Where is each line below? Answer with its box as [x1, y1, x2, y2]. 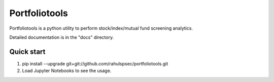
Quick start [9, 47, 46, 56]
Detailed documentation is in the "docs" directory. [9, 34, 114, 40]
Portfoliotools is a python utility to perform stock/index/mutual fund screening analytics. [9, 25, 193, 31]
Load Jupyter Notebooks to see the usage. [22, 68, 112, 74]
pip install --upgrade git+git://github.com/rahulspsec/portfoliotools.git [22, 60, 168, 66]
